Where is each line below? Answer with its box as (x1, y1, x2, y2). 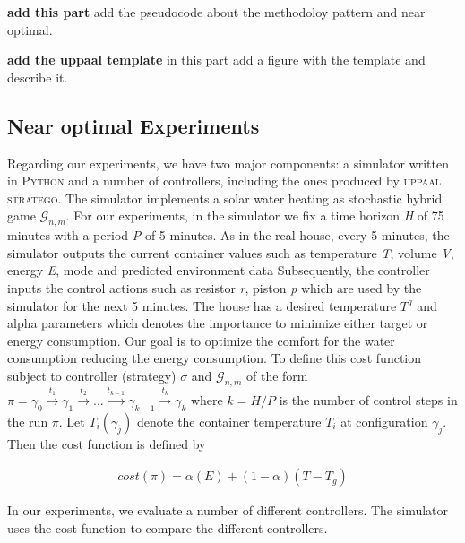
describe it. (7, 67, 68, 86)
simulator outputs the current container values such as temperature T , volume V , (7, 243, 454, 262)
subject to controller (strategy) (7, 366, 177, 384)
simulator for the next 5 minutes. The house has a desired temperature (7, 296, 397, 315)
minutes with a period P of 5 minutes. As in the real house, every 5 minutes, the (7, 226, 450, 245)
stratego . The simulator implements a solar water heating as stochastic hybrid (7, 188, 443, 207)
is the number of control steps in (279, 390, 458, 409)
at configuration (340, 411, 428, 430)
